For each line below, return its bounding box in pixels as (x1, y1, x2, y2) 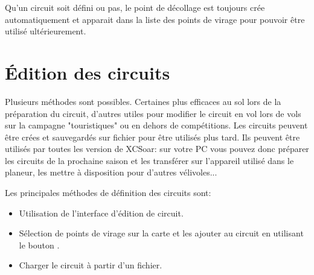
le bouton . (19, 238, 60, 251)
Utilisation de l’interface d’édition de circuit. (19, 206, 184, 219)
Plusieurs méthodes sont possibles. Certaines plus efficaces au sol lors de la (5, 95, 281, 107)
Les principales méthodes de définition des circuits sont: (5, 186, 211, 199)
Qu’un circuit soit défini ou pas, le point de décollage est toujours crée (5, 1, 265, 13)
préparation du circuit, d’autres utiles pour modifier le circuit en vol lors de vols (5, 107, 301, 119)
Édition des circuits (5, 60, 170, 84)
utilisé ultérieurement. (5, 25, 86, 37)
